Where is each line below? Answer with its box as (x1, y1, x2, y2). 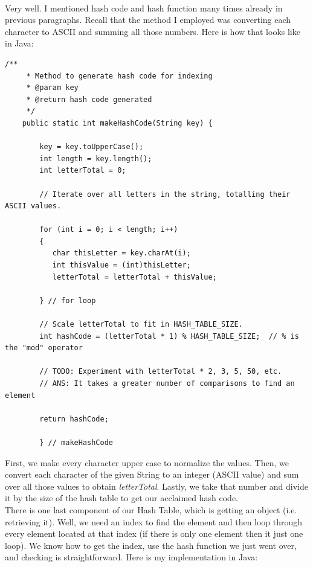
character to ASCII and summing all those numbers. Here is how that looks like (5, 25, 300, 37)
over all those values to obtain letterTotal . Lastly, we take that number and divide (5, 479, 308, 492)
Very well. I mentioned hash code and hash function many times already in (5, 1, 283, 14)
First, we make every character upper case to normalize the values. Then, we (5, 456, 289, 469)
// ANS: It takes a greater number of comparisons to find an (39, 379, 295, 388)
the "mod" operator (5, 344, 83, 353)
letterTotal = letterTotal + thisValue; (52, 272, 217, 281)
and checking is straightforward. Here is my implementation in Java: (5, 551, 258, 563)
